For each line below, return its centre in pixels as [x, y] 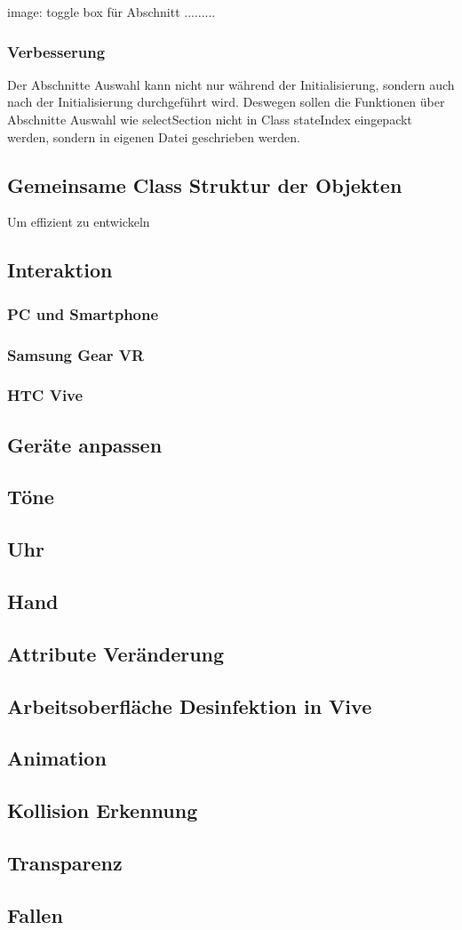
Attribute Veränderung [116, 653]
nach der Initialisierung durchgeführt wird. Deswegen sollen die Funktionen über [226, 102]
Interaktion [60, 270]
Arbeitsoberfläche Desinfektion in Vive [190, 706]
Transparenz [65, 862]
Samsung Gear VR [76, 354]
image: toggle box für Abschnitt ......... [112, 12]
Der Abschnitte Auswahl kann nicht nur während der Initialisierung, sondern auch [231, 84]
